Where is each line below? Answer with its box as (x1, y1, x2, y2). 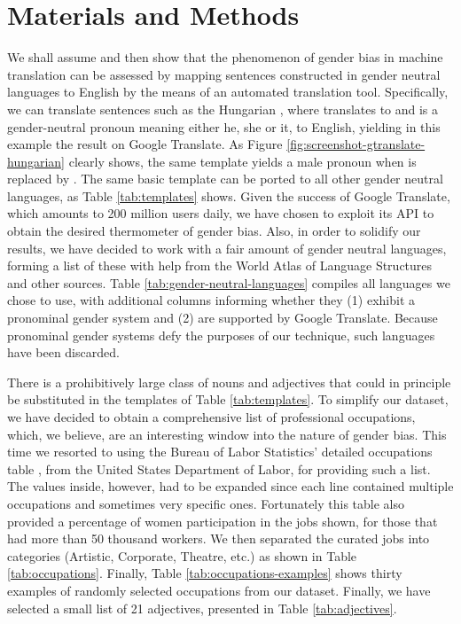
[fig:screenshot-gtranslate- (286, 135, 426, 153)
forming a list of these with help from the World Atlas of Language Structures (7, 256, 433, 275)
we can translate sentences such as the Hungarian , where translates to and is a (7, 99, 439, 118)
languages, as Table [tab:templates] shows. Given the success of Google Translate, (7, 186, 450, 205)
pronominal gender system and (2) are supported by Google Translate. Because (7, 308, 438, 327)
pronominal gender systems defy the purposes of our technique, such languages (7, 325, 435, 344)
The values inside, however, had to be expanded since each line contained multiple (7, 477, 454, 495)
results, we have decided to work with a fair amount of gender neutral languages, (7, 238, 447, 257)
